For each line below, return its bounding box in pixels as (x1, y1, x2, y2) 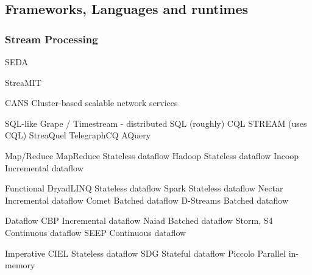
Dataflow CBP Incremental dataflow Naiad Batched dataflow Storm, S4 (5, 214, 273, 227)
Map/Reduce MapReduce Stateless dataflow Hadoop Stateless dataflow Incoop (5, 149, 299, 162)
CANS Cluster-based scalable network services (5, 96, 178, 109)
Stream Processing (5, 31, 98, 46)
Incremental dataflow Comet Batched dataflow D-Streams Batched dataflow (5, 193, 289, 206)
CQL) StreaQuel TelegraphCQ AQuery (5, 129, 151, 141)
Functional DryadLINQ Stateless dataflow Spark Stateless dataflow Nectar (5, 182, 283, 195)
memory (5, 259, 35, 271)
